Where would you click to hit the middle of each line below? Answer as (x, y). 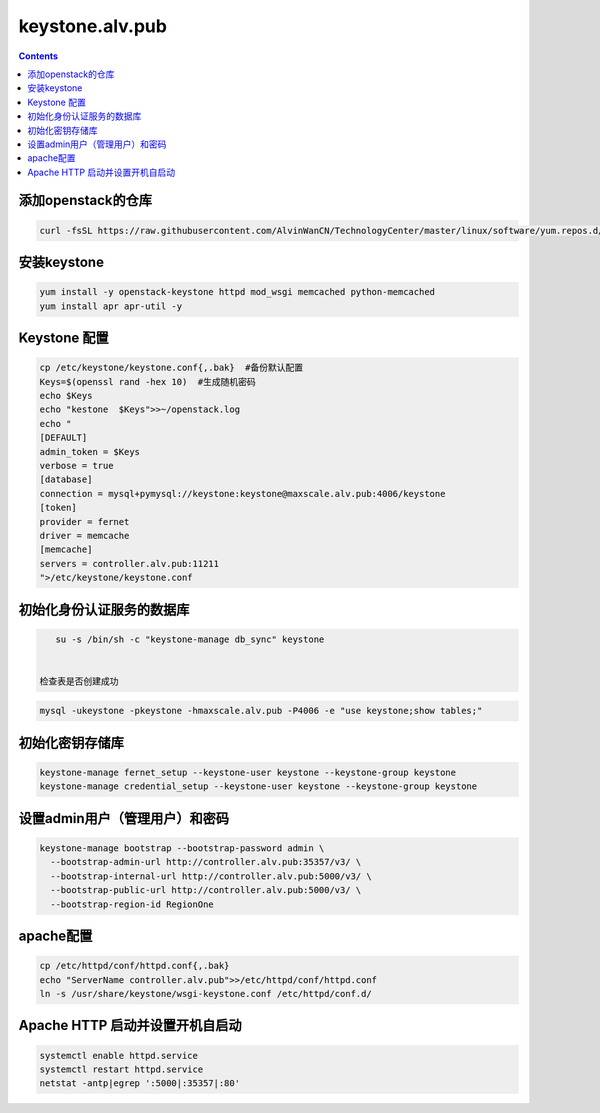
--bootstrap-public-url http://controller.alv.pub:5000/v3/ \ (206, 890)
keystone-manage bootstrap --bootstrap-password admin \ (182, 848)
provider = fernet (84, 521)
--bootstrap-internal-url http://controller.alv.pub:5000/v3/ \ (211, 876)
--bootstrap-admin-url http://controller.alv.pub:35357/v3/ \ (206, 862)
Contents (38, 56)
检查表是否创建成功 (79, 681)
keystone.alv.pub (92, 26)
